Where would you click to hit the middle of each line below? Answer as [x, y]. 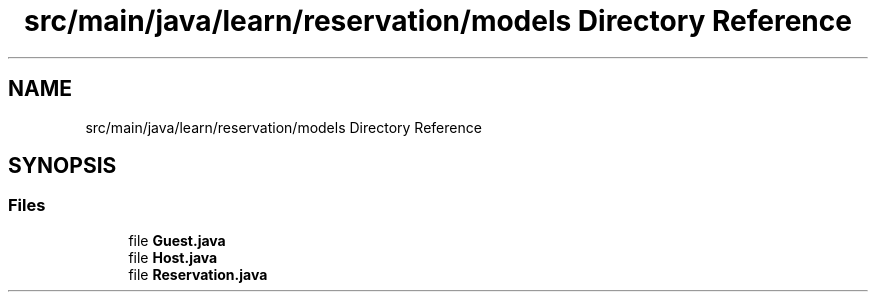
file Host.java [173, 257]
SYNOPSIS [62, 166]
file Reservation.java [198, 274]
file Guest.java [177, 240]
